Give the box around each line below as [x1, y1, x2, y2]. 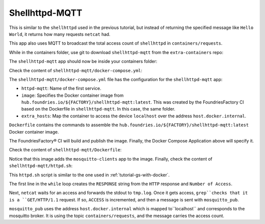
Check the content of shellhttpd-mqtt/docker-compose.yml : [9, 67, 142, 73]
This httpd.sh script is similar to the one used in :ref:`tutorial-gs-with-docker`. [9, 172, 170, 178]
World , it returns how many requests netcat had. [9, 31, 110, 37]
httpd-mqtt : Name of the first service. [21, 85, 102, 91]
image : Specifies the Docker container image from [21, 92, 124, 98]
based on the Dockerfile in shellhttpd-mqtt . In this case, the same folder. [21, 106, 176, 112]
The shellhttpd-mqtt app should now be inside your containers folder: [9, 58, 158, 64]
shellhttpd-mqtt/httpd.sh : [9, 163, 73, 169]
